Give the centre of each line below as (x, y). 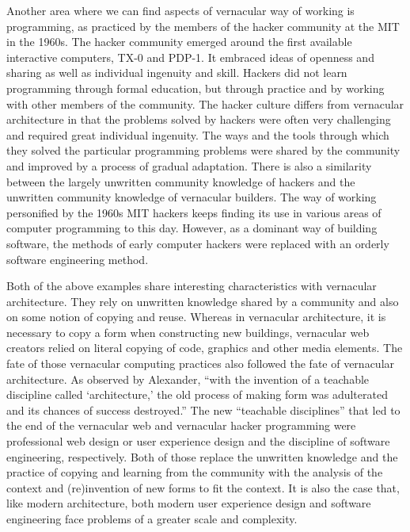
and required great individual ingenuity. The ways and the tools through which (198, 134)
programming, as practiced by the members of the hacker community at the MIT (203, 26)
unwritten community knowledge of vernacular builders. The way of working (192, 197)
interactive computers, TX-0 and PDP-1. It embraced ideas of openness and (190, 57)
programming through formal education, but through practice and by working (196, 88)
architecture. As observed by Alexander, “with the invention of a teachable (188, 379)
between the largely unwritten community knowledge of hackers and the (181, 181)
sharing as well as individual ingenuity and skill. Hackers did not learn (177, 73)
